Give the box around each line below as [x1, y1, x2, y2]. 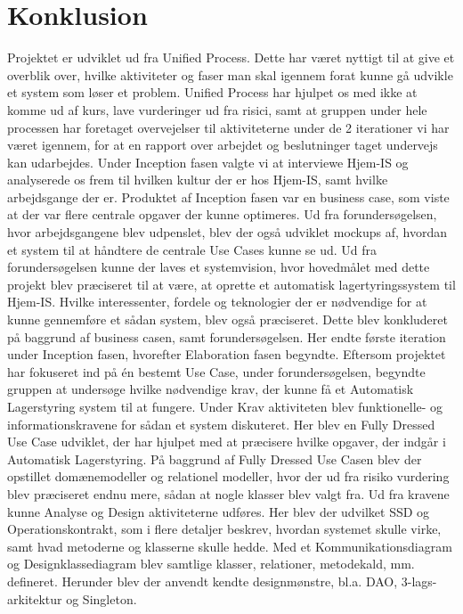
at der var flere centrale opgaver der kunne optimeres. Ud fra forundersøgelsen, [7, 205, 437, 224]
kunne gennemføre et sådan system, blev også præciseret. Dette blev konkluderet [7, 310, 448, 329]
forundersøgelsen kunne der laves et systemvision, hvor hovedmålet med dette [7, 258, 430, 276]
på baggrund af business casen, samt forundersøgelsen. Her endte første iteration [7, 327, 446, 346]
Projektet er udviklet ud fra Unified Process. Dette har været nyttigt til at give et [7, 48, 455, 67]
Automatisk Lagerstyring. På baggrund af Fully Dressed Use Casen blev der [7, 449, 422, 468]
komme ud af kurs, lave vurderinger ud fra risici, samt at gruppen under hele [7, 100, 427, 119]
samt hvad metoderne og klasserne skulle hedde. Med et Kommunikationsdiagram [7, 536, 452, 555]
